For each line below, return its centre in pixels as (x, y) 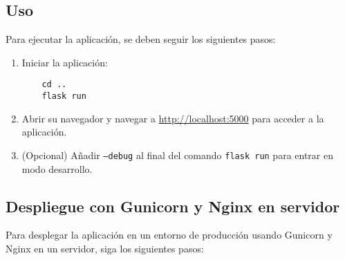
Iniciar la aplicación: (65, 62)
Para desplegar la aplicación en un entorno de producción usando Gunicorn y (169, 235)
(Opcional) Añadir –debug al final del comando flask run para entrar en (177, 155)
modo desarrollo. (57, 168)
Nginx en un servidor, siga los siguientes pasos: (105, 248)
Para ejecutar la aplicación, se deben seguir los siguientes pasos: (141, 39)
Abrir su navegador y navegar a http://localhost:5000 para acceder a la (173, 118)
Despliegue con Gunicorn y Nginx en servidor (173, 206)
